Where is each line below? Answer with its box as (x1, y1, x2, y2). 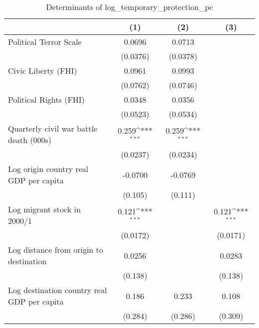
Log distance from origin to (8, 244, 104, 255)
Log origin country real (8, 163, 89, 174)
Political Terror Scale (8, 36, 82, 47)
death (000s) (8, 134, 52, 146)
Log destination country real (8, 284, 107, 296)
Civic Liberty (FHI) (8, 65, 77, 76)
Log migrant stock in (8, 203, 81, 215)
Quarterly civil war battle (8, 123, 98, 134)
